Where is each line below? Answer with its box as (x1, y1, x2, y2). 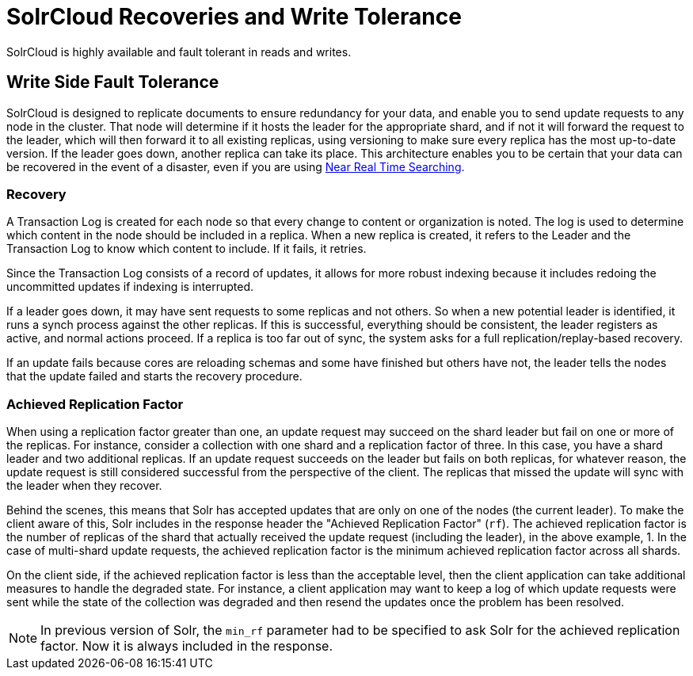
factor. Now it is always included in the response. (40, 638, 333, 655)
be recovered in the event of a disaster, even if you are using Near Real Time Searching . (6, 159, 465, 174)
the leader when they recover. (6, 479, 162, 493)
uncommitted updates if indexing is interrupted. (6, 280, 253, 294)
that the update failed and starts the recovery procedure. (6, 369, 303, 384)
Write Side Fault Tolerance (6, 72, 219, 93)
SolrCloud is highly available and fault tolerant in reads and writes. (6, 44, 352, 59)
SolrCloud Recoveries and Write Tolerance (6, 3, 462, 30)
